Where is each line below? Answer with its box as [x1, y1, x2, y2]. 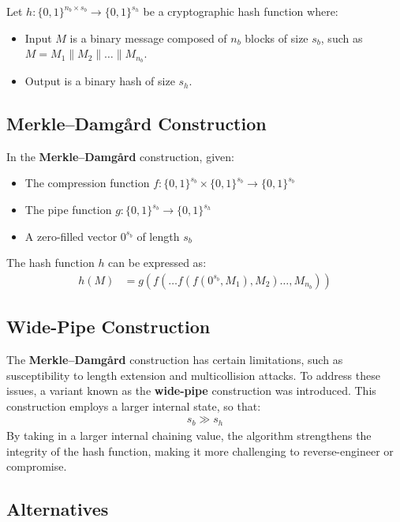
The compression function [24, 175, 150, 191]
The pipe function [24, 201, 112, 218]
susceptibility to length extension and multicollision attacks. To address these [6, 366, 380, 383]
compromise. [6, 458, 67, 475]
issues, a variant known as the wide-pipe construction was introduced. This [6, 382, 376, 399]
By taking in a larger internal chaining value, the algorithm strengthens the [6, 426, 372, 443]
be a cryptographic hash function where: [143, 3, 338, 19]
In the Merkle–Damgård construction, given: [6, 148, 234, 164]
